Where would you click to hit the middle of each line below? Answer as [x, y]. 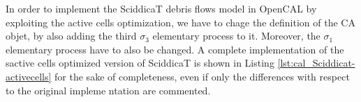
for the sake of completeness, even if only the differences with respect [202, 76]
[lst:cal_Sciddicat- [316, 63]
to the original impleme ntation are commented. [108, 90]
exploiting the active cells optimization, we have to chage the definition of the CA [180, 22]
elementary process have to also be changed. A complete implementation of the [175, 49]
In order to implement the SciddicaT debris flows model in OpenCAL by [161, 8]
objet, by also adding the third [71, 36]
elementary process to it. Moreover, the [236, 36]
